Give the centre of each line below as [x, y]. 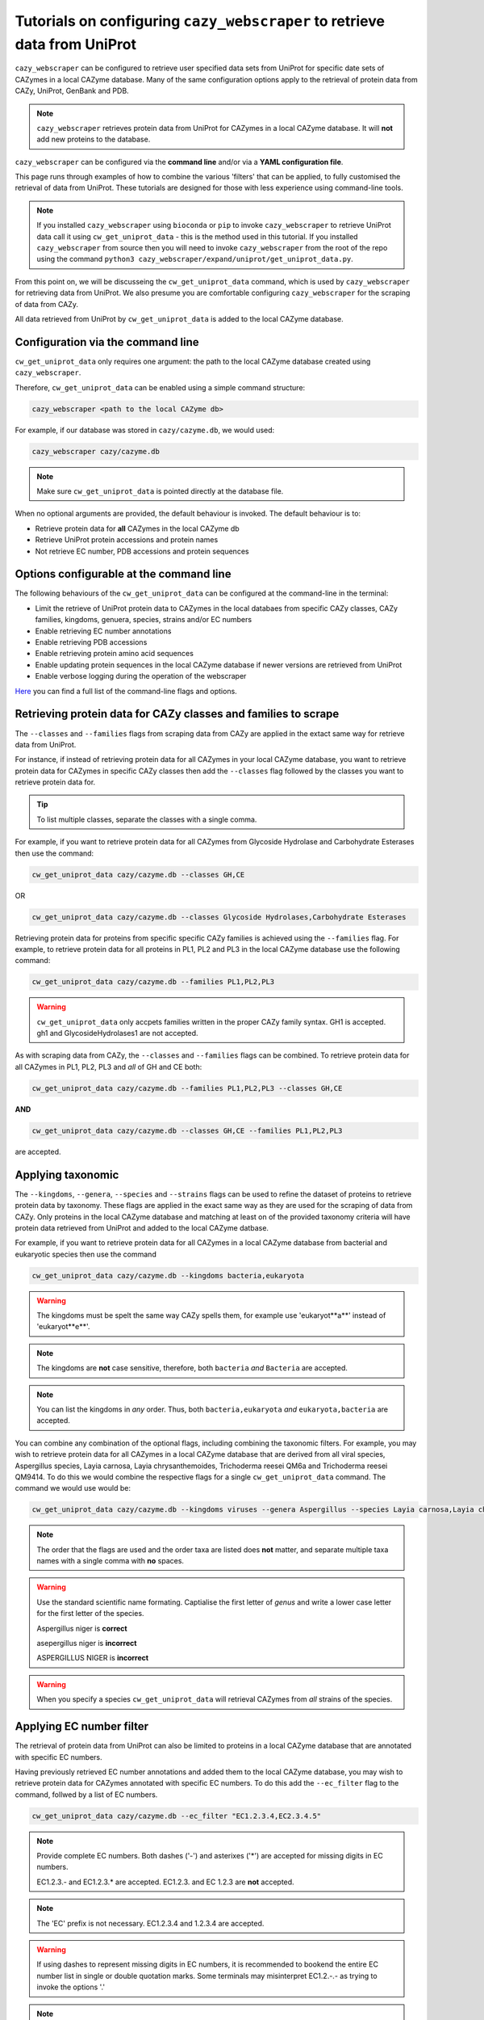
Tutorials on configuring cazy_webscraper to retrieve [200, 21]
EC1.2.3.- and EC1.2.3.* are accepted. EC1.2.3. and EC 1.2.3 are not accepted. [165, 1882]
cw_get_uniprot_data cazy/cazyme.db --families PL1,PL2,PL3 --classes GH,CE [187, 1088]
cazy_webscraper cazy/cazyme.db [96, 451]
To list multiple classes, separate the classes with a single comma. [147, 819]
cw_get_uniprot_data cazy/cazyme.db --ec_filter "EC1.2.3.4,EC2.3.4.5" [177, 1816]
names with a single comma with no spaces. [111, 1561]
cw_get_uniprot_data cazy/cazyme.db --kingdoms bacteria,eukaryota [168, 1275]
